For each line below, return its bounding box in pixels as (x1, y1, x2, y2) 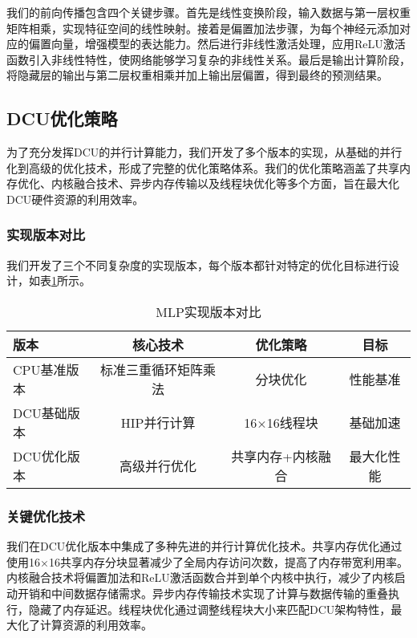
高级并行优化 (119, 456, 197, 475)
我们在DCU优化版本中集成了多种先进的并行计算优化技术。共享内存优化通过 (6, 538, 403, 555)
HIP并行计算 (120, 412, 196, 432)
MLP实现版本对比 (156, 302, 261, 321)
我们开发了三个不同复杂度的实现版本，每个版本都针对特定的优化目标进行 (6, 256, 388, 273)
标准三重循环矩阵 (100, 360, 204, 379)
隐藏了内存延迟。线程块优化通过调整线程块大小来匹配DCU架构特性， (28, 600, 391, 617)
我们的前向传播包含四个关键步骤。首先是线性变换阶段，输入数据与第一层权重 (6, 4, 411, 20)
